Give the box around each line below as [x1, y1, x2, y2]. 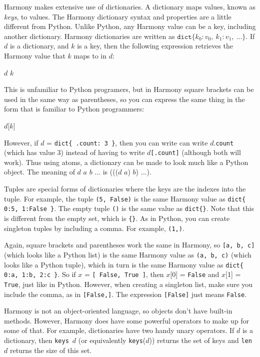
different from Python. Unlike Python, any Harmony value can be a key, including [4, 21, 256, 31]
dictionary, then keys [4, 334, 69, 345]
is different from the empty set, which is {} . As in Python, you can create [4, 212, 230, 223]
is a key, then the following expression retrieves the [77, 40, 233, 51]
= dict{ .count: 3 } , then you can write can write [46, 137, 208, 147]
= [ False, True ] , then [84, 269, 164, 279]
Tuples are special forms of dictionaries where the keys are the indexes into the [4, 183, 246, 194]
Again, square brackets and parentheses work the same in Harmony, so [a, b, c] [4, 239, 255, 250]
